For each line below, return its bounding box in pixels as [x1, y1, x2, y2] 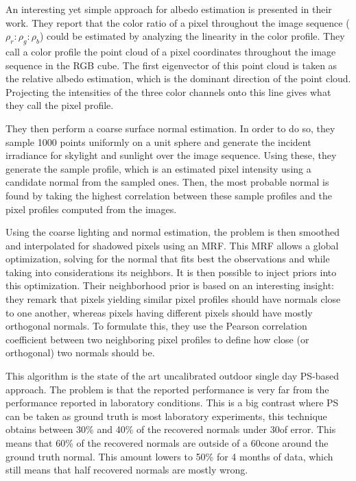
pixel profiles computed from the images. [5, 201, 177, 216]
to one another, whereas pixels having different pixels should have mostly [5, 305, 313, 319]
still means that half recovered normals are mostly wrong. [5, 463, 248, 477]
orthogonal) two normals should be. [5, 345, 155, 360]
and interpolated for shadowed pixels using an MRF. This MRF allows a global [5, 238, 339, 252]
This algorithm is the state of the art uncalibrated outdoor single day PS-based [5, 369, 340, 383]
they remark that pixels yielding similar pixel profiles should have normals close [5, 292, 341, 306]
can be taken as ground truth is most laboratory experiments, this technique [5, 408, 327, 423]
